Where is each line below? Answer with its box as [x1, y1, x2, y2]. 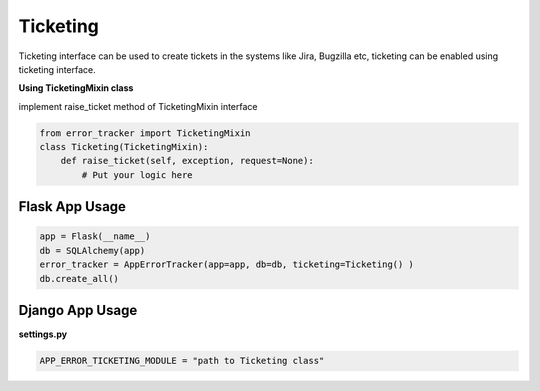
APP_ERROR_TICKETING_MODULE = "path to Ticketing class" [39, 355, 325, 367]
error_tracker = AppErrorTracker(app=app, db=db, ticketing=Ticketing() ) [39, 259, 415, 270]
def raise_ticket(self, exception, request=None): [60, 155, 314, 167]
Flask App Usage [18, 198, 127, 215]
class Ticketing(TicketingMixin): [39, 141, 209, 153]
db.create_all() [39, 273, 120, 284]
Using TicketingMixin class [18, 82, 134, 94]
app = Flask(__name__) [39, 231, 151, 242]
